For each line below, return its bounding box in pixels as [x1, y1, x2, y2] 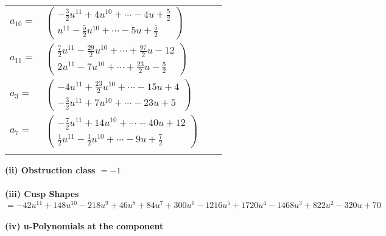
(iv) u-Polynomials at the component [5, 220, 164, 232]
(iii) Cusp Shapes [5, 187, 79, 200]
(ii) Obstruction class [5, 163, 96, 176]
